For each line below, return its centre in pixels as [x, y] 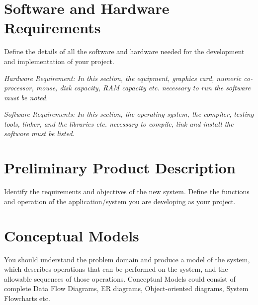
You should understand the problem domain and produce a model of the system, [127, 259]
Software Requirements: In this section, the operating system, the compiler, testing [129, 114]
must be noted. [26, 97]
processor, [19, 88]
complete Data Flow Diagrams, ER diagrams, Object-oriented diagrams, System [126, 288]
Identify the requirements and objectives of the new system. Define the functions [127, 191]
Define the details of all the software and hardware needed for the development [124, 51]
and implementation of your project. [59, 61]
